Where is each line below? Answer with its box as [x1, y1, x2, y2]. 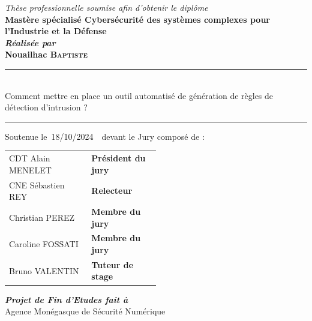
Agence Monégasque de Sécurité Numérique [5, 305, 166, 317]
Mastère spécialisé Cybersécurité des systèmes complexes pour [5, 13, 270, 25]
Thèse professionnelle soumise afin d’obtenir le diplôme [5, 1, 208, 13]
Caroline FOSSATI [9, 238, 79, 250]
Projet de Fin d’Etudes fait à [5, 293, 128, 305]
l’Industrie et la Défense [5, 25, 107, 37]
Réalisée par [5, 36, 56, 49]
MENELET [9, 163, 52, 176]
